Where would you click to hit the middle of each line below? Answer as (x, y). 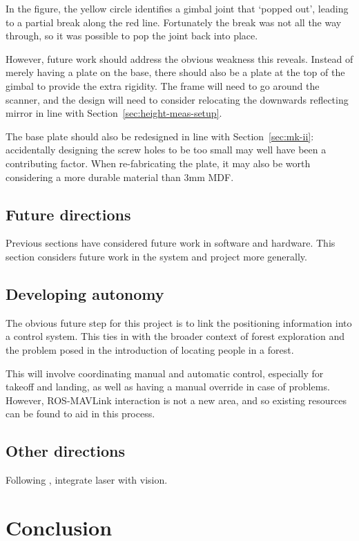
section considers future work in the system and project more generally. (156, 256)
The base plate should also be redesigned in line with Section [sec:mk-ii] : (160, 136)
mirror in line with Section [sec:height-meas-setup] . (114, 113)
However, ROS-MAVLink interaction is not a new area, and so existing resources (176, 400)
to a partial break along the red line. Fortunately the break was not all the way (174, 22)
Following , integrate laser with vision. (87, 480)
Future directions (68, 214)
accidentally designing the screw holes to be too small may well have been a (166, 150)
